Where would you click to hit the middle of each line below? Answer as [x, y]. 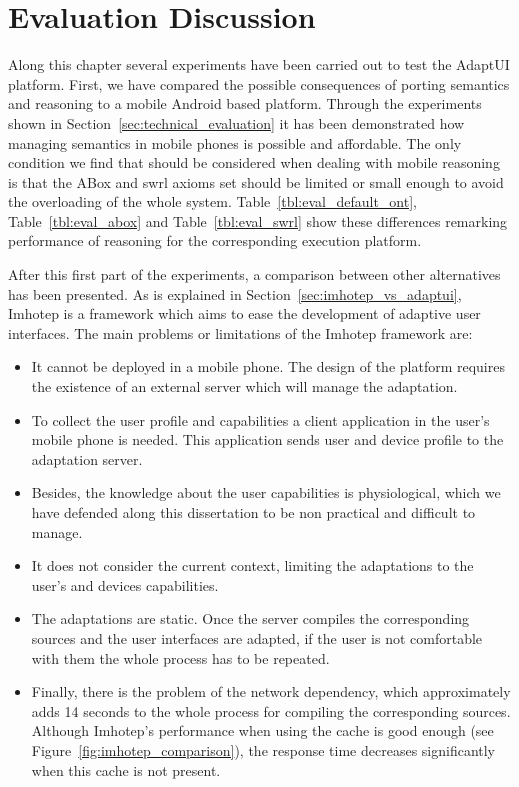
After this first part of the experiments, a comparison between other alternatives [254, 274]
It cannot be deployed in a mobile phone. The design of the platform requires [268, 366]
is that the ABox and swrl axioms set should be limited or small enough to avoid [256, 181]
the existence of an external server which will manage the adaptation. [244, 386]
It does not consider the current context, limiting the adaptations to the [252, 565]
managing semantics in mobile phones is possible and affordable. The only [235, 142]
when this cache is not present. [126, 769]
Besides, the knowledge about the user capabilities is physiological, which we [266, 492]
